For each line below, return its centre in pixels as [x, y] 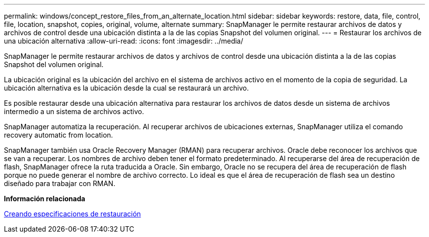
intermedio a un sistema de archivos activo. [74, 111]
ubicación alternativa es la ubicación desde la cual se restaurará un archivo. [126, 88]
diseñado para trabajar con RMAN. [60, 183]
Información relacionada [45, 199]
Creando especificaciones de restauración [72, 214]
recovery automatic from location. [59, 135]
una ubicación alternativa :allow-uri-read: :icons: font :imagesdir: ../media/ [124, 41]
